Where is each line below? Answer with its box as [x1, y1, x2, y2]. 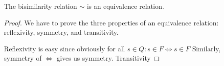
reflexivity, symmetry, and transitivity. [4, 27, 119, 37]
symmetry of [4, 53, 42, 63]
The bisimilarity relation [4, 1, 77, 11]
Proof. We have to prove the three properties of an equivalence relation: [4, 17, 219, 27]
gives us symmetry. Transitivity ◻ [56, 53, 160, 63]
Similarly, [192, 43, 221, 53]
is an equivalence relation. [87, 1, 164, 11]
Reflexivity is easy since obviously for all [4, 43, 125, 53]
